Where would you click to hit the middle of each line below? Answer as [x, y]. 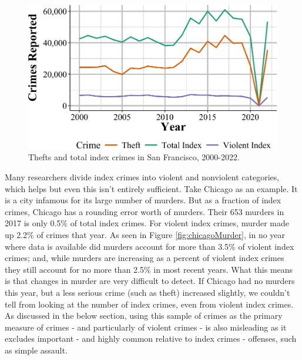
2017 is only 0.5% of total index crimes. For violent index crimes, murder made [147, 223]
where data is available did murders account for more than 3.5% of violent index [150, 246]
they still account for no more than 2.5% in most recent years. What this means [149, 269]
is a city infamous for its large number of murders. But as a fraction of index [143, 200]
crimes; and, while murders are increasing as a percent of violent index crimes [145, 258]
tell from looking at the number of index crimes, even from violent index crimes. [149, 304]
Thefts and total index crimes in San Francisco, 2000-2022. [134, 157]
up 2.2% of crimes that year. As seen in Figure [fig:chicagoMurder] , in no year [145, 235]
